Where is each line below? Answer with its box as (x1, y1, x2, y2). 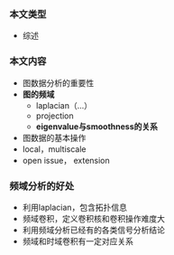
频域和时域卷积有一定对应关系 (22, 235, 133, 246)
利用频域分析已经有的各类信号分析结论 (22, 224, 165, 235)
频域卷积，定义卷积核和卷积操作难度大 (22, 212, 165, 223)
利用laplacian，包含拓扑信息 (22, 202, 128, 212)
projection (35, 110, 74, 121)
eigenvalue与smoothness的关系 (35, 120, 159, 132)
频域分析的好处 (9, 179, 75, 192)
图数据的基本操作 (22, 132, 87, 143)
